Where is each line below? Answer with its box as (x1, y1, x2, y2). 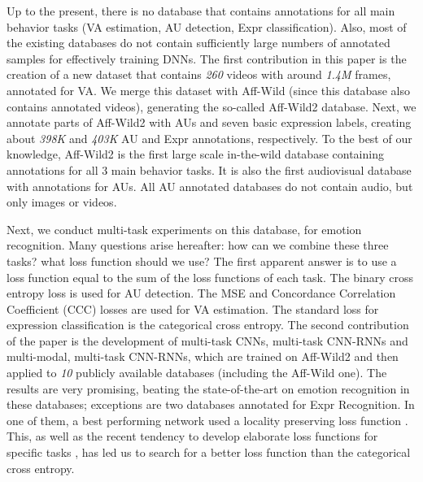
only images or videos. (7, 193, 117, 211)
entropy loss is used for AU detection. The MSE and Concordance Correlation (7, 284, 396, 302)
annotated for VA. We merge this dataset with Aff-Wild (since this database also (7, 81, 410, 98)
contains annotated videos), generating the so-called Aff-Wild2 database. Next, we (7, 98, 416, 115)
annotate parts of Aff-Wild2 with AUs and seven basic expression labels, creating (7, 114, 412, 131)
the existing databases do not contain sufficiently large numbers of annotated (7, 34, 390, 51)
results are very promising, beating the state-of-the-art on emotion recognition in (7, 380, 410, 397)
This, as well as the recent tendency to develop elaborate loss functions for (7, 428, 378, 445)
